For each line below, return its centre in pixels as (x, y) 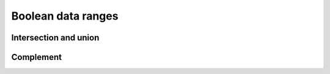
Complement (37, 57)
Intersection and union (55, 38)
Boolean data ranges (65, 16)
